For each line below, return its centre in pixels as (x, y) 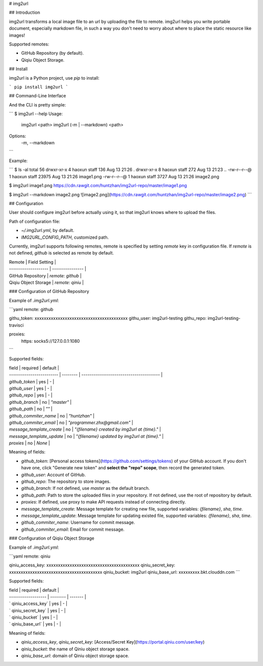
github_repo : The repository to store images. (66, 481)
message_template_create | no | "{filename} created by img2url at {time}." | (85, 429)
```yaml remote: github (31, 310)
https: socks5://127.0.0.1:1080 (50, 341)
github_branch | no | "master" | (40, 402)
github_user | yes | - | (30, 388)
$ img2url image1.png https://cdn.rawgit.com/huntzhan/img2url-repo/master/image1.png (98, 186)
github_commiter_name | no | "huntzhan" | (52, 416)
